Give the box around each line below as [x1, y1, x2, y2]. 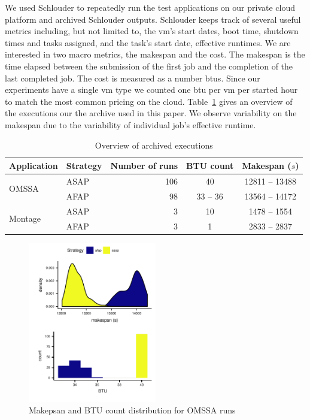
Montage [9, 212, 41, 225]
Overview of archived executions [95, 138, 213, 151]
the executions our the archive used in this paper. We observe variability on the [5, 107, 297, 119]
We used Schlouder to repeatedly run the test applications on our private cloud [5, 1, 296, 13]
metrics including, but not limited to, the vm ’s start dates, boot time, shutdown [5, 25, 299, 37]
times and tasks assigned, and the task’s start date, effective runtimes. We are [5, 36, 291, 49]
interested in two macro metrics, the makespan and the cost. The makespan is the [5, 48, 305, 61]
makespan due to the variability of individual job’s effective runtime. [5, 118, 256, 131]
